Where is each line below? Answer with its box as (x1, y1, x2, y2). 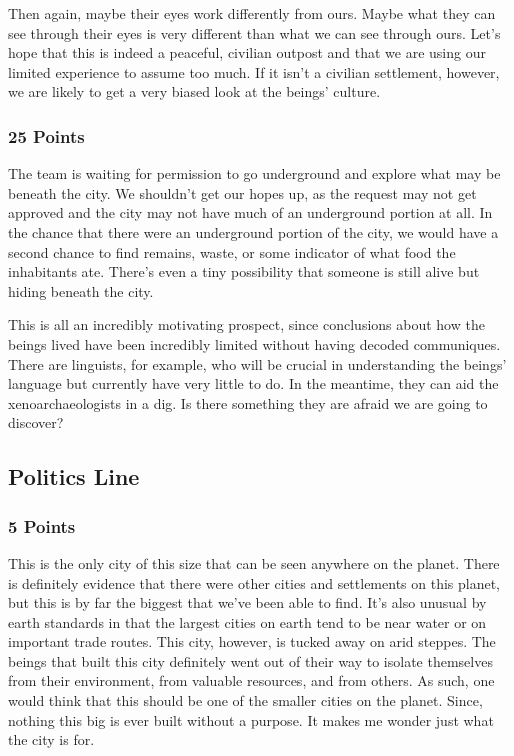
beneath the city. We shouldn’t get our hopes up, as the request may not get (8, 182, 477, 203)
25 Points (8, 123, 85, 148)
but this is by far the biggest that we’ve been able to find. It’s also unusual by (8, 592, 487, 613)
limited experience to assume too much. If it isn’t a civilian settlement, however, (8, 61, 500, 82)
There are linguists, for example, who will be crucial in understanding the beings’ (8, 353, 507, 374)
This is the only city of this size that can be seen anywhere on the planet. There (8, 552, 500, 573)
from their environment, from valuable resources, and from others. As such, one (8, 670, 495, 691)
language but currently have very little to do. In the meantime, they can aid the (8, 373, 499, 394)
